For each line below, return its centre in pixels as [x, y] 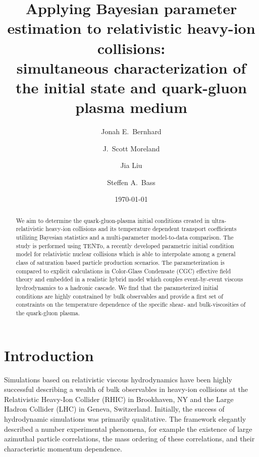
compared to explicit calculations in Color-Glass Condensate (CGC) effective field [123, 271]
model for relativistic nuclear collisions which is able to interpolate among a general [126, 254]
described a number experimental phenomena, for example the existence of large [128, 429]
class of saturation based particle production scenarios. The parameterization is [120, 263]
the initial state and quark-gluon [131, 87]
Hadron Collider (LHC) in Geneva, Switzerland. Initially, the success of [114, 409]
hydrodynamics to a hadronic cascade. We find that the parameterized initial [117, 288]
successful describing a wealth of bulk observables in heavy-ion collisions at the [126, 389]
